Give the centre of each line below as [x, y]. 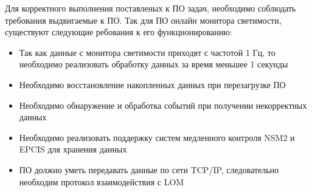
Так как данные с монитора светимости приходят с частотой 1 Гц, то [147, 52]
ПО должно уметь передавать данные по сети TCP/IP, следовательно [149, 169]
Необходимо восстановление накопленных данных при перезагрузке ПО [152, 84]
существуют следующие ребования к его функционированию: [119, 32]
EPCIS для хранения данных [73, 149]
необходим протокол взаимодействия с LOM [102, 181]
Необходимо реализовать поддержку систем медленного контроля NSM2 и [157, 137]
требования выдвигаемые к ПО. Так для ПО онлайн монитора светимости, [143, 20]
